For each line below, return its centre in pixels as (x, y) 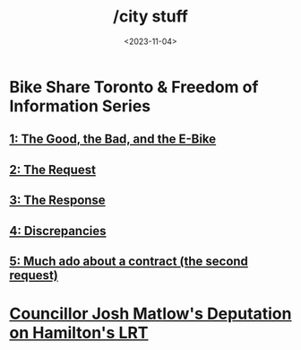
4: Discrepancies (58, 231)
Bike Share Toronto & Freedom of (134, 87)
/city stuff (150, 17)
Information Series (80, 106)
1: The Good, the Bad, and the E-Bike (113, 140)
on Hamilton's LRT (79, 333)
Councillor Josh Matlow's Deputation (150, 314)
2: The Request (53, 169)
